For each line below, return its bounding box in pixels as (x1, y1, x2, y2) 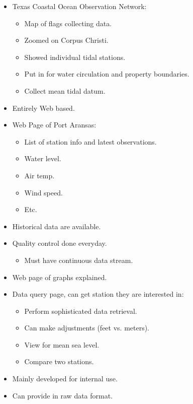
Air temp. (24, 170, 55, 180)
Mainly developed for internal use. (12, 373, 118, 384)
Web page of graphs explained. (12, 272, 107, 282)
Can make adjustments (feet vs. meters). (24, 322, 150, 333)
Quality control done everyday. (12, 238, 107, 248)
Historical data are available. (12, 221, 101, 231)
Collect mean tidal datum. (24, 85, 106, 96)
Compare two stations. (24, 356, 94, 367)
